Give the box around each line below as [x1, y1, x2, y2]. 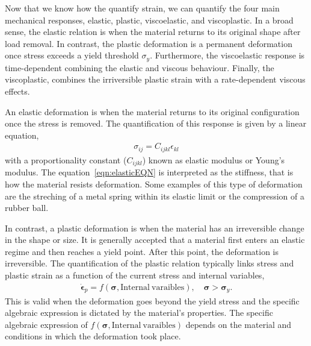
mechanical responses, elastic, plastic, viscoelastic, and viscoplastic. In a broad [5, 13, 294, 26]
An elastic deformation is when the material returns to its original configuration [5, 105, 300, 118]
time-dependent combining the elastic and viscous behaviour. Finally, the [5, 61, 274, 74]
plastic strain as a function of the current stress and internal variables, [5, 269, 265, 282]
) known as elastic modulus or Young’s [142, 153, 285, 166]
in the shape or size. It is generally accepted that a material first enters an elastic [5, 233, 305, 246]
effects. [5, 85, 30, 98]
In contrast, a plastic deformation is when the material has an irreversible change [5, 221, 304, 234]
